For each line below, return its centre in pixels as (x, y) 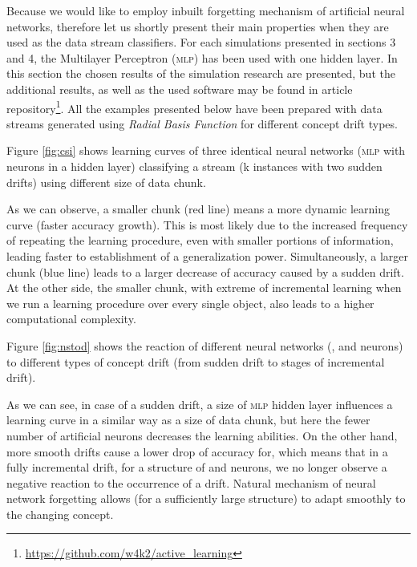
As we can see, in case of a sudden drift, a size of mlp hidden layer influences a (200, 404)
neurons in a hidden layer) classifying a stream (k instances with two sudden (194, 166)
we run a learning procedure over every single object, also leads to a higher (190, 303)
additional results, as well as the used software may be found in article (180, 89)
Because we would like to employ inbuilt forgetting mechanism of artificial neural (206, 10)
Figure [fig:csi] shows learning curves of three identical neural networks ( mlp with (206, 150)
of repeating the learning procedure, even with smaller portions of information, (200, 240)
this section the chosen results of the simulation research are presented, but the (201, 73)
